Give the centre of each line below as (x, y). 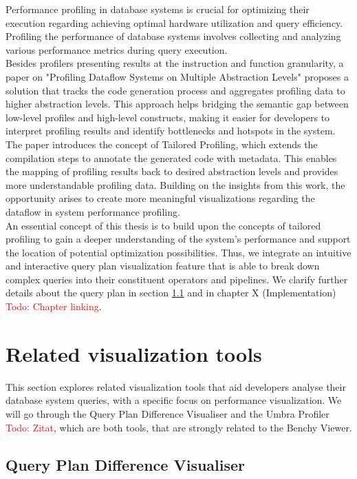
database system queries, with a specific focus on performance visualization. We (174, 400)
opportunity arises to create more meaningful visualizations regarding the (160, 198)
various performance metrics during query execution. (117, 49)
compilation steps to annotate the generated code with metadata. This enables (171, 157)
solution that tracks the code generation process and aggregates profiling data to (175, 90)
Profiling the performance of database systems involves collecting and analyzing (173, 36)
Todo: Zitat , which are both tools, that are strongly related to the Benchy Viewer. (179, 427)
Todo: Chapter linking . (54, 306)
